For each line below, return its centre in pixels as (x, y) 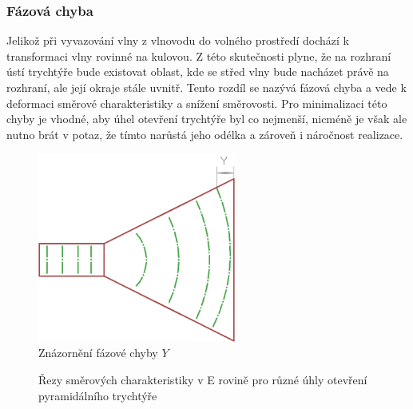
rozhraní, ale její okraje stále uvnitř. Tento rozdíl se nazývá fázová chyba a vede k (206, 87)
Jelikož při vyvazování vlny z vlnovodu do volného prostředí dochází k (178, 40)
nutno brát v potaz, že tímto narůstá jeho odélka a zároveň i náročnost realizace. (205, 134)
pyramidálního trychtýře (98, 395)
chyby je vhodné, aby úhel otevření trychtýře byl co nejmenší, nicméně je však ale (207, 119)
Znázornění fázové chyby (98, 353)
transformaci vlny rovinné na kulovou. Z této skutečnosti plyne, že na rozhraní (199, 56)
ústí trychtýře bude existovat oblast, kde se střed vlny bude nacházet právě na (198, 71)
